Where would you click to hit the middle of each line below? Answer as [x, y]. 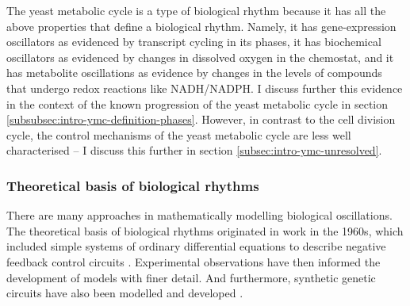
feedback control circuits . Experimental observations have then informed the [194, 261]
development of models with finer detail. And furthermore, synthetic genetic [191, 277]
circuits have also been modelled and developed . [125, 293]
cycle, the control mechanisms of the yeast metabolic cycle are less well [179, 134]
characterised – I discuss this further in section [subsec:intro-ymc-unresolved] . [194, 150]
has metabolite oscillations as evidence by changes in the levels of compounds [194, 73]
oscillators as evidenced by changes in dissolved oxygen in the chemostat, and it [200, 57]
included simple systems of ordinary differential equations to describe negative [196, 246]
